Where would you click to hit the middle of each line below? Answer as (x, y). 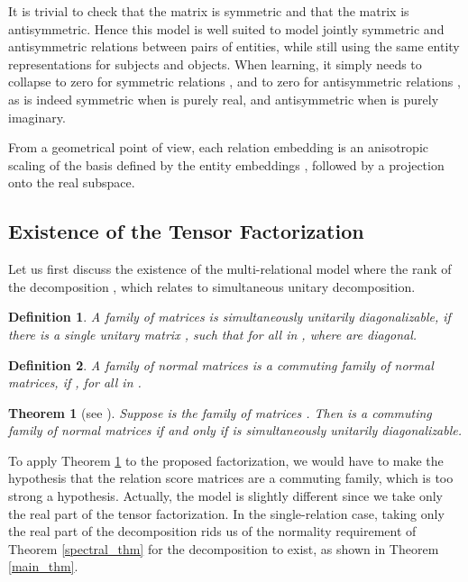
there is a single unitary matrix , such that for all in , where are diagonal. (213, 334)
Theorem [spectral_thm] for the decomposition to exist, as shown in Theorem (224, 548)
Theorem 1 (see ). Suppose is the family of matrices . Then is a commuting (220, 412)
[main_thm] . (43, 566)
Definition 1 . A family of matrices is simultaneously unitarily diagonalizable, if (229, 317)
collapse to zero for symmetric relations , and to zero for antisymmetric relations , (234, 82)
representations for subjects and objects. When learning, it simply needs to (215, 64)
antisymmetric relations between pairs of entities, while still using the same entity (234, 46)
